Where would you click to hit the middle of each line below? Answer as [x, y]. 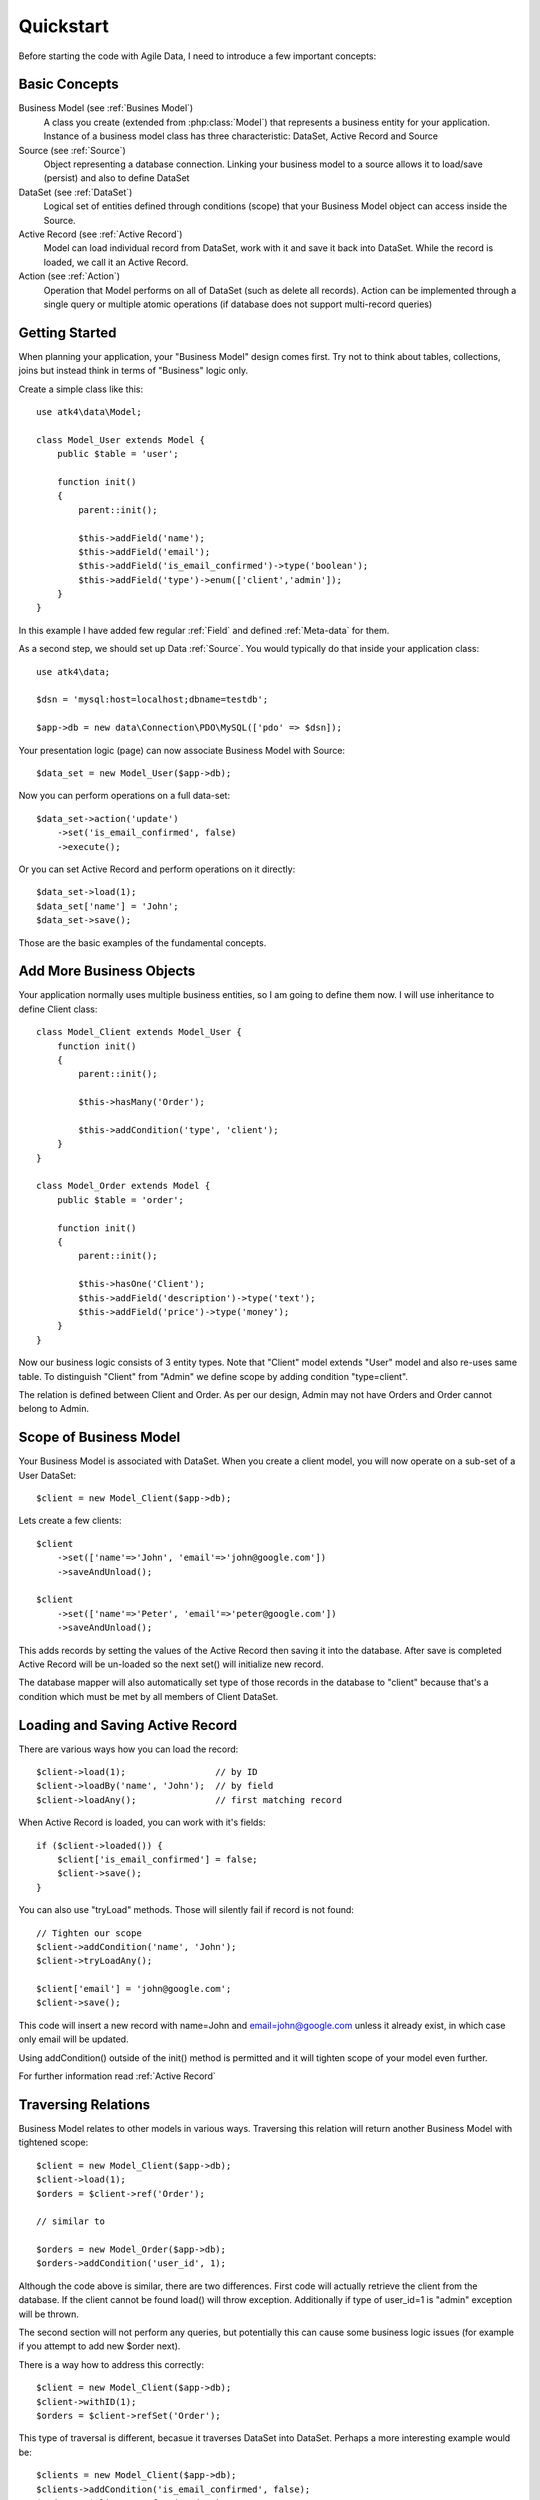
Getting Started [67, 332]
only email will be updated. [73, 2039]
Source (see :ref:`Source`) [72, 150]
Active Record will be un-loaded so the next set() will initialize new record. [171, 1664]
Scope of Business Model [99, 1437]
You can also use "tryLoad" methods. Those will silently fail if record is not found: [186, 1910]
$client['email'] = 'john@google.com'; [134, 1989]
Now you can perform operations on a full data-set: [124, 796]
